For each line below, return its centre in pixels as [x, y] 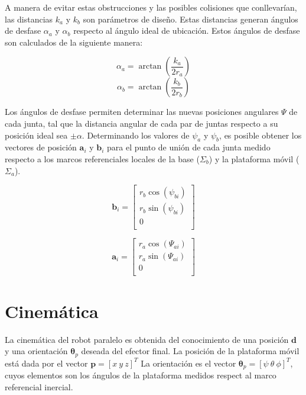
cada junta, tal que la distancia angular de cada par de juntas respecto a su [141, 123]
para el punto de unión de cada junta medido [189, 147]
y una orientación [36, 351]
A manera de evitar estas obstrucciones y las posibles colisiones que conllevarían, [151, 7]
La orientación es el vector [188, 363]
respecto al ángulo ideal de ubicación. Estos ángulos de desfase [187, 30]
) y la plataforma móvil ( [254, 158]
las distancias [29, 19]
